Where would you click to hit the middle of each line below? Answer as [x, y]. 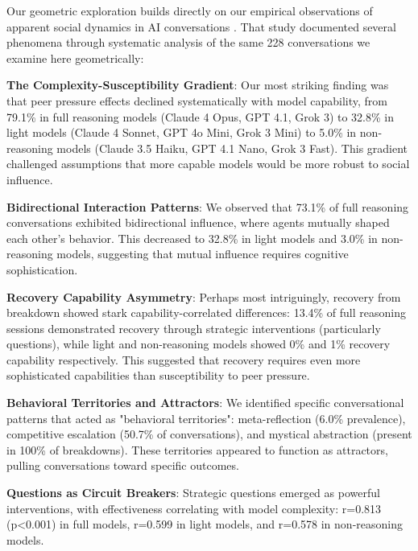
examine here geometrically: [75, 58]
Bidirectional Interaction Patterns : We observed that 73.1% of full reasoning [208, 206]
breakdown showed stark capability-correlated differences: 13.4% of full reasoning [206, 313]
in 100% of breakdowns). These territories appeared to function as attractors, [197, 449]
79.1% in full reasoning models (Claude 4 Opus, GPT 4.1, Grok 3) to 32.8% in [200, 116]
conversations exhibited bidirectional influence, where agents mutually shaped [198, 222]
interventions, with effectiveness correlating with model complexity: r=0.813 [194, 508]
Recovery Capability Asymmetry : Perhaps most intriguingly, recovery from [204, 296]
